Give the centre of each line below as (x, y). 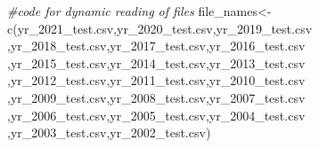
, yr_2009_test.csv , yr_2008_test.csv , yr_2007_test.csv (156, 97)
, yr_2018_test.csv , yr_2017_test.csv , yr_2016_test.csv (156, 46)
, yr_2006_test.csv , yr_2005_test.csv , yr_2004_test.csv (156, 115)
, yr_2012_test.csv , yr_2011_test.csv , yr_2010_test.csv (156, 80)
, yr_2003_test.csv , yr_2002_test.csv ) (109, 132)
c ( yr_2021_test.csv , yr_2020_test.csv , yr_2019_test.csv (160, 28)
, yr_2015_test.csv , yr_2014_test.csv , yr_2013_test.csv (156, 62)
